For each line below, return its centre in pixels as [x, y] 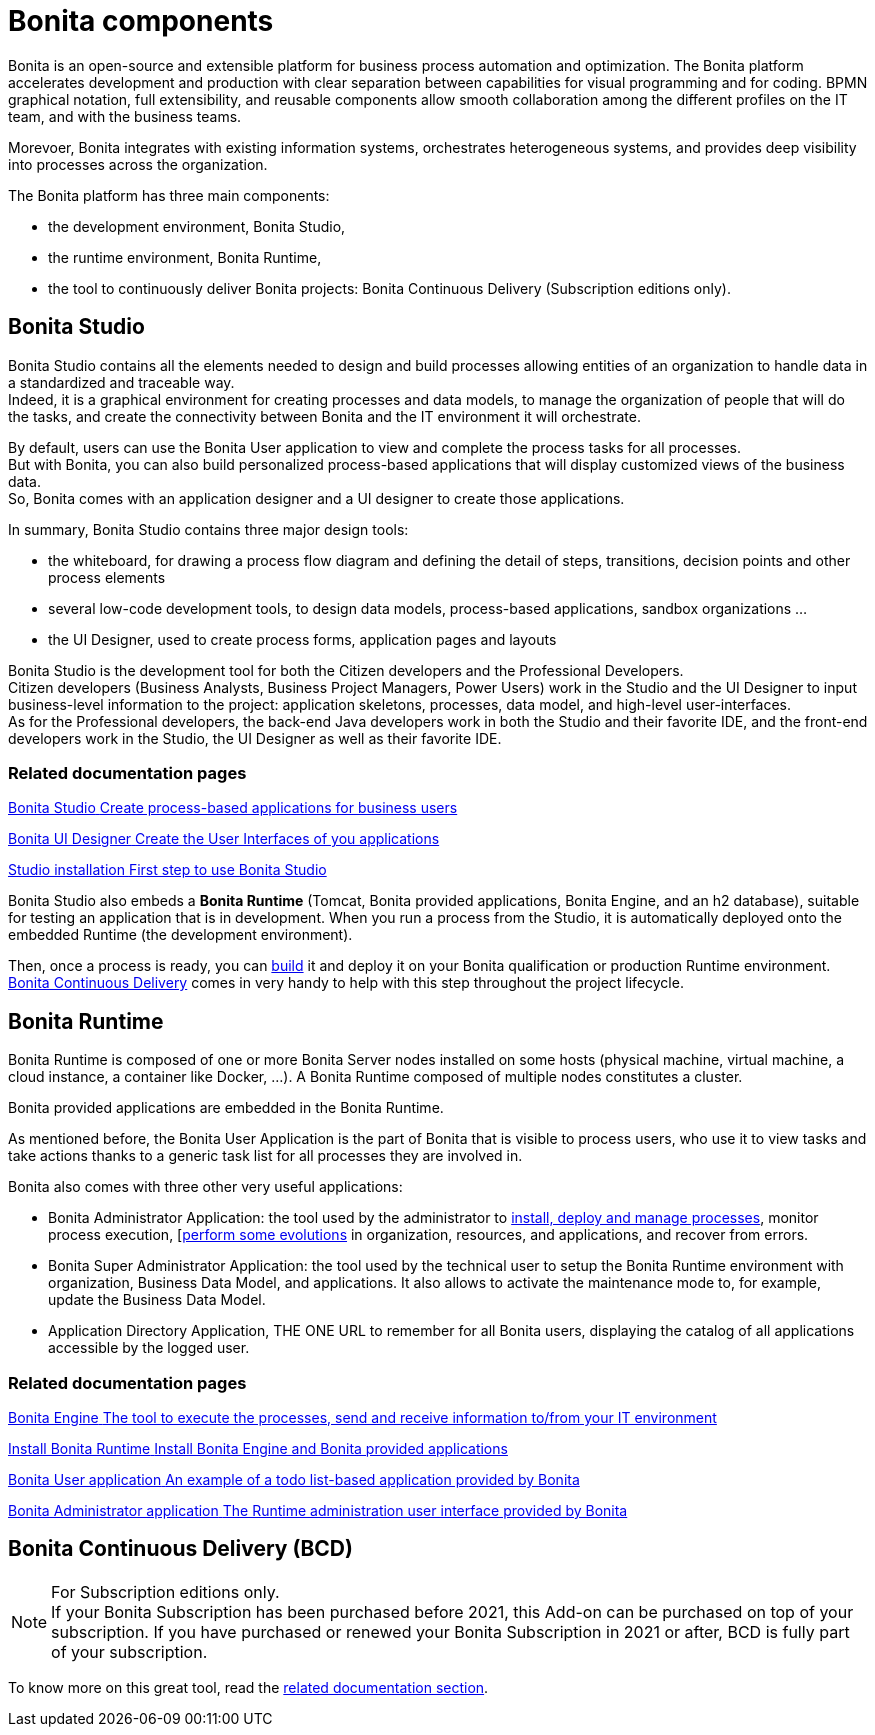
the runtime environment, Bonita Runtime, [185, 257]
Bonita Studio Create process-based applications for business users [233, 808]
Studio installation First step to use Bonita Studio [167, 870]
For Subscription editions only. [165, 1591]
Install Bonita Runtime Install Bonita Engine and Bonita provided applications [258, 1448]
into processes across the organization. [138, 164]
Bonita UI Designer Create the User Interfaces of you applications [224, 839]
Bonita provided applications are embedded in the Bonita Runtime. [226, 1108]
